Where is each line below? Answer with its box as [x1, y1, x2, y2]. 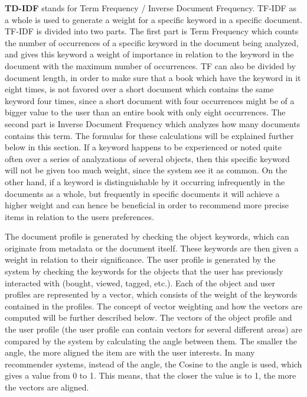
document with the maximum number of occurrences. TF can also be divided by [5, 59, 296, 72]
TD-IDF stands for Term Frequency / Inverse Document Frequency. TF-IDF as [5, 2, 296, 14]
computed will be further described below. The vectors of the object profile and [5, 311, 292, 324]
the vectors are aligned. [5, 381, 89, 393]
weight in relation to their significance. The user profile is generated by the [5, 253, 276, 266]
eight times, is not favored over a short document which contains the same [5, 83, 274, 95]
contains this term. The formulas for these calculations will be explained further [5, 129, 294, 141]
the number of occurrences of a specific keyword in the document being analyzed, [5, 36, 299, 49]
